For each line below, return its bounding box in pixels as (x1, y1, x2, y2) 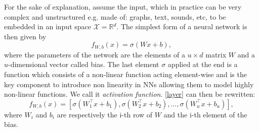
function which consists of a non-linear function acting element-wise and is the (4, 69, 247, 80)
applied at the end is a (167, 59, 238, 70)
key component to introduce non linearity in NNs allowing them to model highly (4, 79, 254, 89)
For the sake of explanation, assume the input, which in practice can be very (4, 2, 242, 12)
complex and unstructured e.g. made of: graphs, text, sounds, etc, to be (4, 11, 226, 22)
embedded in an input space (4, 21, 91, 32)
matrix (205, 49, 227, 59)
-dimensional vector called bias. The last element (8, 59, 159, 70)
